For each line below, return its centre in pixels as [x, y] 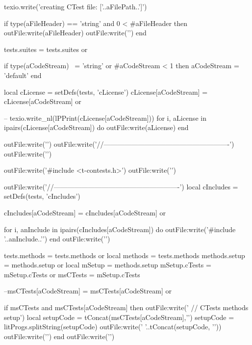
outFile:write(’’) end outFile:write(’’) [59, 336]
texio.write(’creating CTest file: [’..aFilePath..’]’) [76, 6]
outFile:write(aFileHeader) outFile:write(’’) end [75, 33]
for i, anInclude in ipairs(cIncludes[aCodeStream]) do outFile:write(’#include [120, 229]
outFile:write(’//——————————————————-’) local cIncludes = [121, 186]
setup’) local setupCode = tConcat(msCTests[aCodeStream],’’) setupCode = [119, 317]
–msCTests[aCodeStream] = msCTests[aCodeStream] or [88, 291]
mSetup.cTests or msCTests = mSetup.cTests [72, 274]
